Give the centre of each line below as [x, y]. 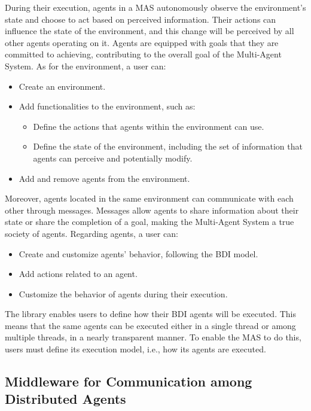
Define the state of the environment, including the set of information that [168, 146]
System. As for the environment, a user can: [86, 66]
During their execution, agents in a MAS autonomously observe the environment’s [155, 7]
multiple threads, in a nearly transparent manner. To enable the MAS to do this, [153, 337]
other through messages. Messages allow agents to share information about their [152, 210]
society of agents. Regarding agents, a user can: [92, 233]
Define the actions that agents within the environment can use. [149, 126]
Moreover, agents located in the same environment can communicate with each [149, 198]
